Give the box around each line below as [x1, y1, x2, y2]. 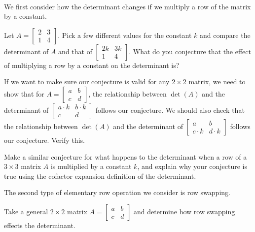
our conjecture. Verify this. [4, 134, 85, 145]
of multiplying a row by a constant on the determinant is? [4, 60, 180, 70]
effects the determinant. [4, 220, 75, 230]
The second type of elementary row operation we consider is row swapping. [4, 187, 230, 198]
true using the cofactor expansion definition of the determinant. [4, 170, 196, 181]
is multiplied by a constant [50, 161, 132, 171]
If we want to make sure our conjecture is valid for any [4, 76, 170, 87]
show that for [4, 88, 44, 99]
